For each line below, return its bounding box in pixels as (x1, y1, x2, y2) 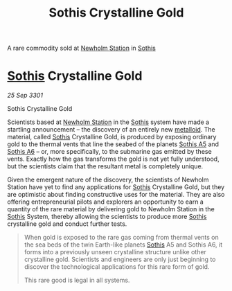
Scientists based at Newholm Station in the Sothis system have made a (7, 118, 210, 126)
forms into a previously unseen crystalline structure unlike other (24, 248, 206, 256)
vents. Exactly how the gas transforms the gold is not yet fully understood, (7, 155, 220, 164)
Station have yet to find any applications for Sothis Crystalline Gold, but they (7, 183, 225, 191)
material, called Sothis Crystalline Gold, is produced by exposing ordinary (7, 133, 217, 141)
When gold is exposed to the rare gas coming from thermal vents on (24, 233, 220, 242)
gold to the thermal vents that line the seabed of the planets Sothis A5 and (7, 140, 220, 148)
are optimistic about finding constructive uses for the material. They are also (7, 191, 225, 199)
